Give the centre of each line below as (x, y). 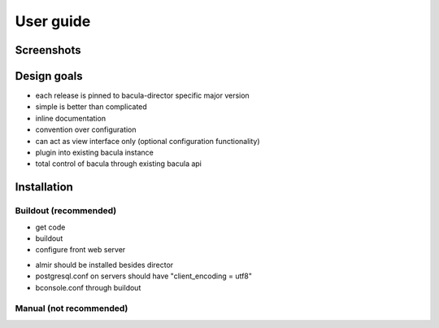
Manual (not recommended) (72, 308)
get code (50, 227)
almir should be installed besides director (104, 265)
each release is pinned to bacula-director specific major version (142, 96)
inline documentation (70, 118)
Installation (44, 187)
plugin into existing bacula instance (94, 153)
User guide (53, 21)
